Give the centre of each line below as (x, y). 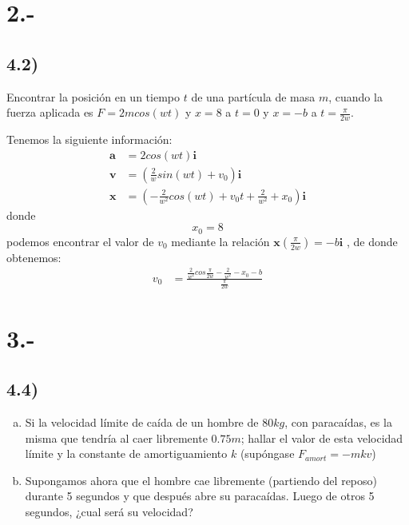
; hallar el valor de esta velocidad (322, 437)
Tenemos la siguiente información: (89, 139)
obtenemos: (34, 257)
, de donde (372, 241)
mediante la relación (220, 241)
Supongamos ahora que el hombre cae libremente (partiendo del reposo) (201, 480)
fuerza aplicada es (50, 112)
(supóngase (267, 453)
